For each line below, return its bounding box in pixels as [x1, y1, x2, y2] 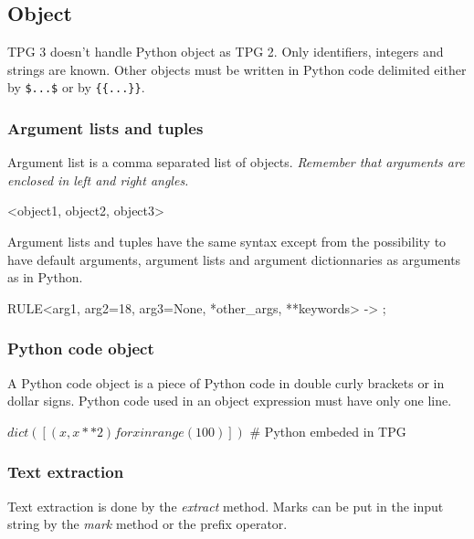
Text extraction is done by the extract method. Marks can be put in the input [7, 496, 444, 515]
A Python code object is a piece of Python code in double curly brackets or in [7, 373, 445, 392]
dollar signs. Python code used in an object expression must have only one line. [7, 391, 452, 410]
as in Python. [7, 268, 83, 287]
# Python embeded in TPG [249, 421, 406, 440]
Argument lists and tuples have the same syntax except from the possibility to [7, 232, 447, 251]
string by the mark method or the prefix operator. [7, 514, 288, 534]
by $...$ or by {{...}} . [7, 78, 145, 97]
